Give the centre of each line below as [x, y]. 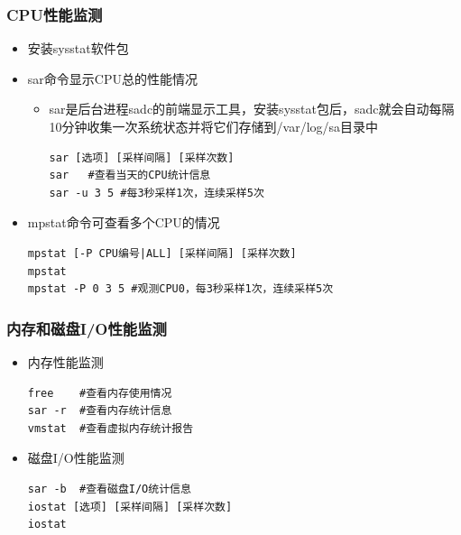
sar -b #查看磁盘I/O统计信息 [109, 489]
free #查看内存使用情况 [100, 393]
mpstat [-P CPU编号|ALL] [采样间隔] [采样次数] [162, 253]
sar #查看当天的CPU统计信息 [130, 175]
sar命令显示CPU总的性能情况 [112, 78]
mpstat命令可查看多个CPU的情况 [124, 222]
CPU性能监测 [55, 14]
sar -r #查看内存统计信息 [100, 411]
